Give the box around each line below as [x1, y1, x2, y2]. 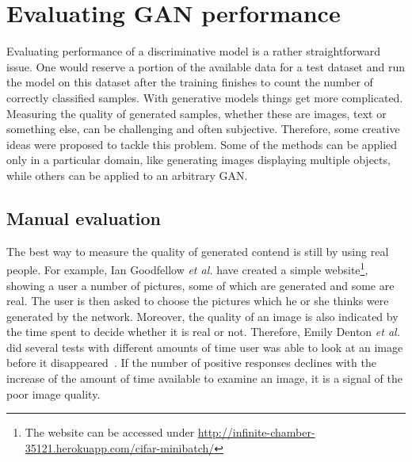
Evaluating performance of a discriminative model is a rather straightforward [6, 43, 381, 59]
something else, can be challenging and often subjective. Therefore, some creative [6, 120, 400, 137]
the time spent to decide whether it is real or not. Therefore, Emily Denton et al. [6, 323, 400, 340]
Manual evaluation [6, 205, 161, 230]
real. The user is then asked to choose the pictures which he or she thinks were [6, 292, 389, 309]
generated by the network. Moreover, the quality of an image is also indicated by [6, 307, 399, 324]
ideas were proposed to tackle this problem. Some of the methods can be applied [6, 136, 398, 152]
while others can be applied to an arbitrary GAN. [6, 166, 248, 183]
